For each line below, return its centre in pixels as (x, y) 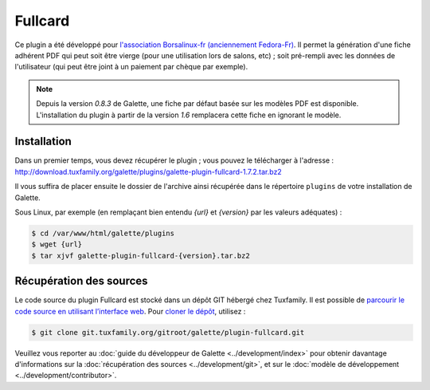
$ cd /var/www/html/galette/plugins (103, 233)
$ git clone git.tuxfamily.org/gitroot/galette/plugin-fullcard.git (168, 332)
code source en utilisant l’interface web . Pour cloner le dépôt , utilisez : (130, 311)
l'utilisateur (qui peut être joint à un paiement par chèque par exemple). (131, 67)
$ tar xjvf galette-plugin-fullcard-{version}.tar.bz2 (141, 256)
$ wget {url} (57, 244)
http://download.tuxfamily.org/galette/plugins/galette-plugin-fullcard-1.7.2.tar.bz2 (148, 171)
